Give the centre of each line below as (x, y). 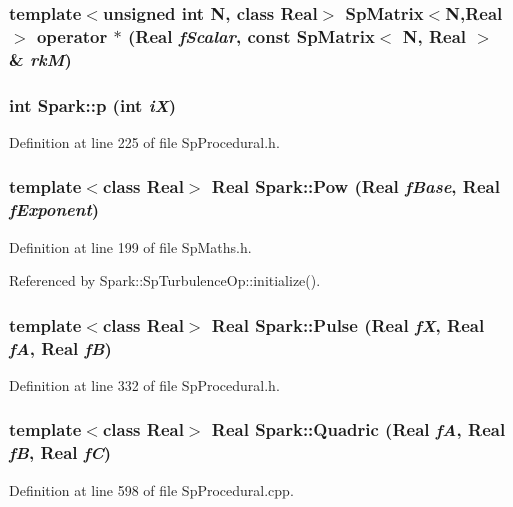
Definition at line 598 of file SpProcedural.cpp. (151, 489)
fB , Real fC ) (60, 452)
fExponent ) (54, 209)
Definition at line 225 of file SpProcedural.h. (144, 141)
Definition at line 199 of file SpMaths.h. (130, 246)
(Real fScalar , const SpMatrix (251, 35)
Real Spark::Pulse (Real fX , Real (348, 324)
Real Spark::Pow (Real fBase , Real (355, 186)
